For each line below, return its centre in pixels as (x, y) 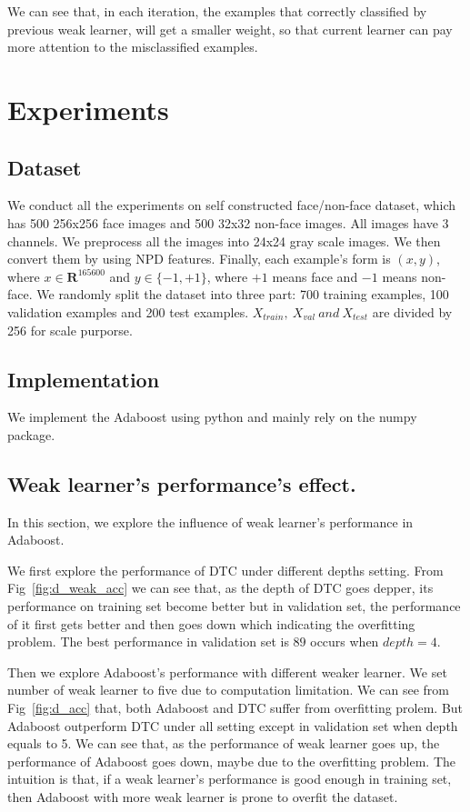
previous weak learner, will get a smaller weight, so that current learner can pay (230, 29)
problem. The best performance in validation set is (148, 642)
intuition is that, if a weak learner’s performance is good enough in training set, (230, 779)
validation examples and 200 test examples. (128, 311)
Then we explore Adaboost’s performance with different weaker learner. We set (227, 672)
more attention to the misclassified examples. (133, 47)
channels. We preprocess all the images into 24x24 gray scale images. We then (224, 241)
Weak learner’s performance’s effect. (182, 483)
